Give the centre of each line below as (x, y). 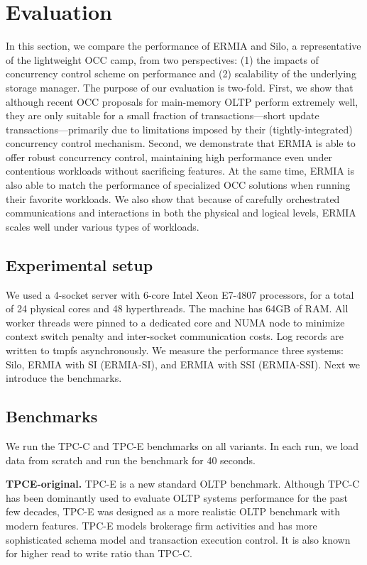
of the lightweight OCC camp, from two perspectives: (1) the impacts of (162, 59)
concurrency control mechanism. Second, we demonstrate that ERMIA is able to (181, 143)
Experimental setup (80, 264)
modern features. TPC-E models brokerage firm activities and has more (161, 525)
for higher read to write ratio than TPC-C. (99, 553)
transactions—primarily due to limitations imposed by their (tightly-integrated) (179, 129)
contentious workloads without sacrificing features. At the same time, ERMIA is (180, 171)
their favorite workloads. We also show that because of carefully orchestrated (173, 198)
